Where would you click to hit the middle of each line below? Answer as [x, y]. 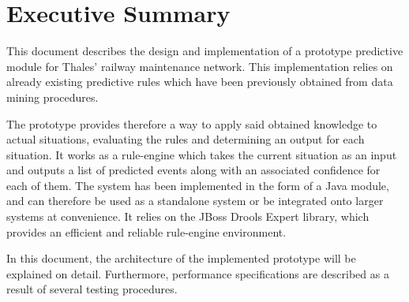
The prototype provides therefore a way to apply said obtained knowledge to [192, 123]
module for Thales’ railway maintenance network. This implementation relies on [200, 66]
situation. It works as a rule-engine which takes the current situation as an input [202, 154]
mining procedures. [53, 97]
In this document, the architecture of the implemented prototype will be [181, 258]
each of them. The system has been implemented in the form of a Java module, [198, 185]
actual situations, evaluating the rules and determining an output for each [186, 139]
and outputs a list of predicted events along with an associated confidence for [193, 170]
